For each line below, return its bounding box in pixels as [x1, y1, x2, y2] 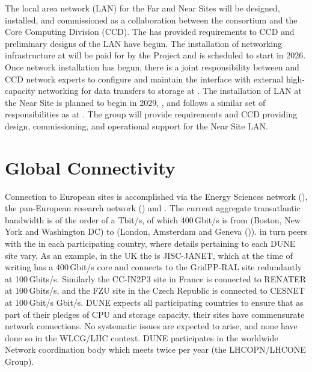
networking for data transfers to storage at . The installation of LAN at [38, 84, 302, 97]
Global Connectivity [5, 155, 176, 179]
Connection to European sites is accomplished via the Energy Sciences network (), [5, 190, 308, 202]
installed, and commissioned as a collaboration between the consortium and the [5, 13, 298, 26]
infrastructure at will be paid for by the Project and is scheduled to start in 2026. [5, 49, 306, 61]
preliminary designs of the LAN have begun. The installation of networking [5, 37, 283, 49]
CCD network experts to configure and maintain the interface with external [5, 72, 284, 85]
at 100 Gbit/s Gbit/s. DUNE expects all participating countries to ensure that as [5, 296, 304, 308]
